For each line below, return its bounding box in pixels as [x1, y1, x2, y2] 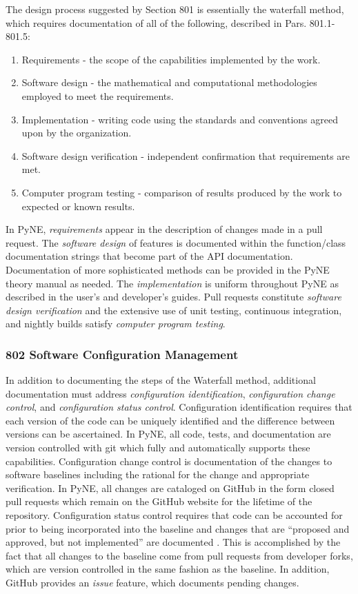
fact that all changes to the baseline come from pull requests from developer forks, [6, 548, 353, 562]
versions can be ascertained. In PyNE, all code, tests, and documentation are [6, 427, 331, 441]
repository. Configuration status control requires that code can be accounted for [6, 508, 343, 522]
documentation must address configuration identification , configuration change [6, 386, 335, 400]
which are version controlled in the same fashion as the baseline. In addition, [6, 562, 330, 576]
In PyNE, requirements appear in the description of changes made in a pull [6, 222, 323, 236]
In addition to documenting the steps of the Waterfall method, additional [6, 373, 316, 387]
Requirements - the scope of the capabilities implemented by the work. [21, 52, 321, 66]
